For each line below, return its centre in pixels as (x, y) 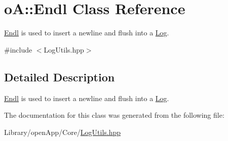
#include (18, 49)
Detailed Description (60, 77)
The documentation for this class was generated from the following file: (114, 115)
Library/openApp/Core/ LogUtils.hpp (63, 132)
